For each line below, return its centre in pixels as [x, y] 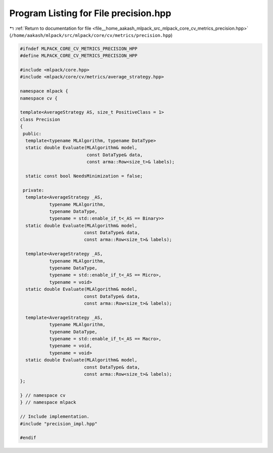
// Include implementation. [55, 417]
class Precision [40, 119]
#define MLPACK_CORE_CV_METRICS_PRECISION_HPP [79, 56]
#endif [28, 438]
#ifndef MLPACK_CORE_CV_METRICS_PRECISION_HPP [79, 49]
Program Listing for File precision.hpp [90, 13]
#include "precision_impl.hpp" [59, 424]
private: [34, 190]
